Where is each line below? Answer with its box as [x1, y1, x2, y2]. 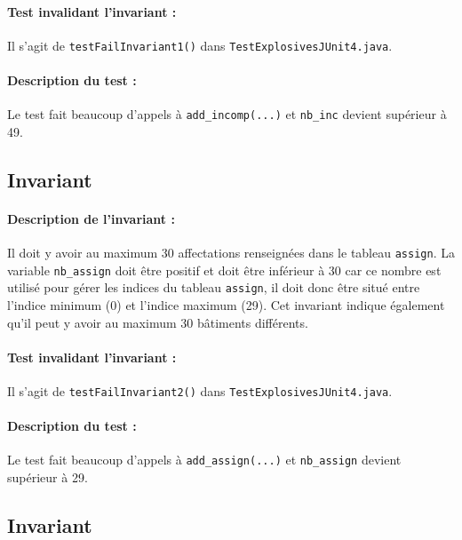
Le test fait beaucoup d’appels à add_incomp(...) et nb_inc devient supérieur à [7, 105, 447, 123]
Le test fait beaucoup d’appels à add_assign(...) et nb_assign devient [7, 450, 402, 469]
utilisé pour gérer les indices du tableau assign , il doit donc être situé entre [7, 278, 420, 297]
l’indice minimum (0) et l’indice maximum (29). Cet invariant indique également [7, 296, 445, 314]
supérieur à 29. [7, 468, 88, 487]
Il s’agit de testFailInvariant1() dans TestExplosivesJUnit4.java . [7, 36, 393, 54]
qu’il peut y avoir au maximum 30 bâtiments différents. [7, 313, 308, 331]
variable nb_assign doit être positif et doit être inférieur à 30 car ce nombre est [7, 260, 442, 279]
